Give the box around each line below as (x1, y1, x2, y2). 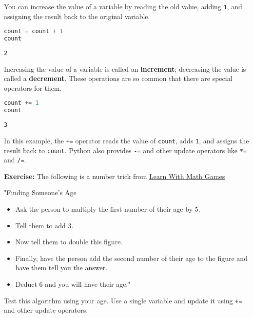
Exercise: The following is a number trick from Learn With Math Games (4, 171, 225, 181)
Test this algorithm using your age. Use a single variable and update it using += (4, 295, 242, 305)
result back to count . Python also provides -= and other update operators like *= (4, 145, 247, 155)
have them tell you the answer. (15, 262, 108, 273)
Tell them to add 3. (15, 220, 74, 230)
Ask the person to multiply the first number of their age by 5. (15, 204, 200, 214)
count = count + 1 (4, 28, 63, 35)
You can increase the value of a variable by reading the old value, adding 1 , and (4, 1, 242, 11)
